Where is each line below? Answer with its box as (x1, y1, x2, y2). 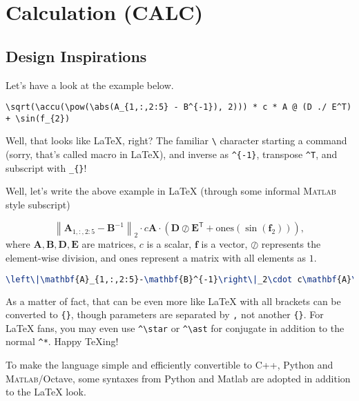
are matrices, (81, 237, 137, 251)
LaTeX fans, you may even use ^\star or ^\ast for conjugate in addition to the (6, 320, 345, 335)
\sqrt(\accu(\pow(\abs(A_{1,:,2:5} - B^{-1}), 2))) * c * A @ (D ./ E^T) (6, 102, 352, 113)
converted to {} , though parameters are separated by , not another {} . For (6, 307, 324, 322)
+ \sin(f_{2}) (6, 113, 70, 124)
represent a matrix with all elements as (141, 251, 306, 265)
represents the (261, 237, 321, 251)
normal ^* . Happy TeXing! (6, 334, 119, 349)
